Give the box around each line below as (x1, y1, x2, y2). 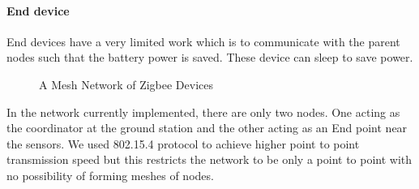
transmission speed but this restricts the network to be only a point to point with (6, 151, 413, 168)
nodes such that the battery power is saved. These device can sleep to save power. (6, 49, 413, 66)
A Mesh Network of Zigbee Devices (39, 75, 214, 92)
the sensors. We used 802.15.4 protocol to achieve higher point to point (6, 135, 360, 152)
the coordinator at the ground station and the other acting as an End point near (6, 119, 408, 136)
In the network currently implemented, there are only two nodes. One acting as (6, 103, 400, 120)
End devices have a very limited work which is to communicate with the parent (6, 32, 400, 49)
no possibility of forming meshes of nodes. (6, 166, 214, 183)
